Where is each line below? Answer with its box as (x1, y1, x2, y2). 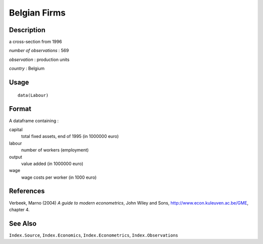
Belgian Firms (9, 7, 66, 18)
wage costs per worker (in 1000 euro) (21, 174, 97, 180)
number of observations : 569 (9, 48, 69, 54)
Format (9, 105, 32, 113)
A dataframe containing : (9, 117, 59, 124)
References (9, 187, 45, 195)
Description (9, 26, 46, 34)
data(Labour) (18, 93, 49, 98)
